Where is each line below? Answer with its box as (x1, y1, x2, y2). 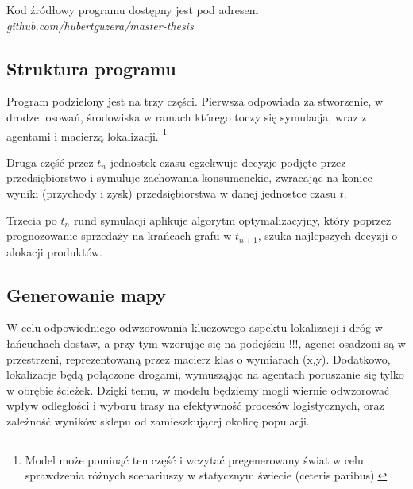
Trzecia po (6, 211, 57, 228)
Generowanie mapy (6, 282, 166, 306)
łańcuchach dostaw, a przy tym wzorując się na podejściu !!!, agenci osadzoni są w (6, 335, 406, 352)
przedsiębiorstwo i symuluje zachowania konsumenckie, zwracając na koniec (6, 169, 372, 186)
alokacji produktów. (6, 243, 103, 260)
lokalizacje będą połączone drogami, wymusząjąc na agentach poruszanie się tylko (6, 366, 404, 383)
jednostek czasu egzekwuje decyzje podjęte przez (110, 153, 346, 170)
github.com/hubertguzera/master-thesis (6, 17, 194, 33)
